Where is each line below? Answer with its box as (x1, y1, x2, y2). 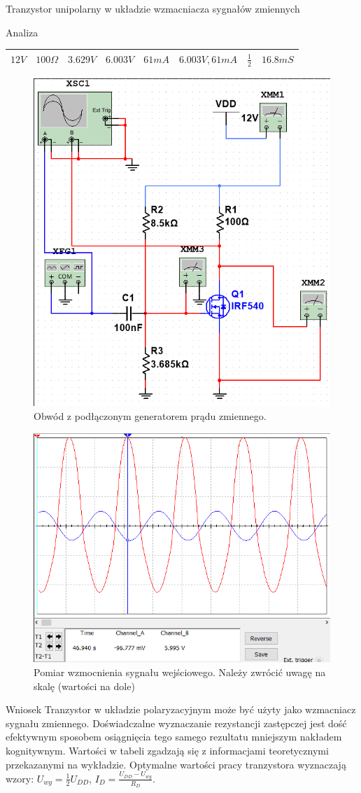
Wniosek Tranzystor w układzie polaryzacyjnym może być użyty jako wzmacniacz (6, 702, 356, 717)
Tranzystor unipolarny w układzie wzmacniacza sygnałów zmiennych (6, 1, 300, 15)
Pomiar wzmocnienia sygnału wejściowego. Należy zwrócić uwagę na (34, 665, 326, 680)
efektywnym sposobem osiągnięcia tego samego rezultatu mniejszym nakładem (6, 729, 342, 744)
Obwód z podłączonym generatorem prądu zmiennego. (34, 408, 267, 423)
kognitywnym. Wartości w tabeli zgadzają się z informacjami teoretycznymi (6, 743, 329, 757)
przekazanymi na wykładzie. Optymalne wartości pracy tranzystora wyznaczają (6, 757, 346, 771)
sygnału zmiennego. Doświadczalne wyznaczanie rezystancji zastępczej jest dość (6, 715, 347, 730)
